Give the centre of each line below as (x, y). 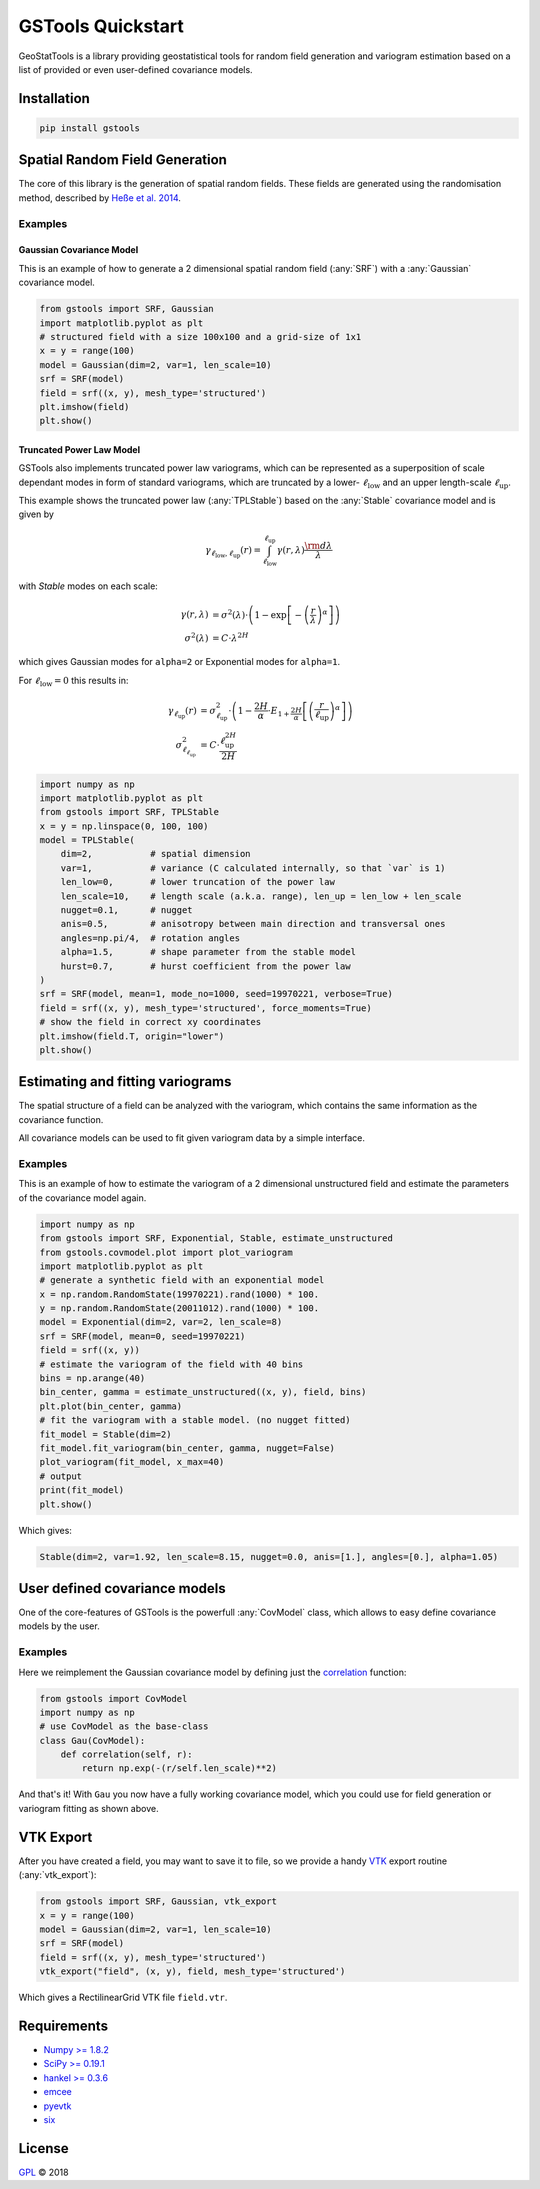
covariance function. (61, 1119)
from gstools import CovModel (113, 1698)
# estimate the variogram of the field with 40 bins (171, 1364)
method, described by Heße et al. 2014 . (100, 197)
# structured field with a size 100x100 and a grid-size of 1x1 (200, 336)
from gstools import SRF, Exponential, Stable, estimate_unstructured (216, 1238)
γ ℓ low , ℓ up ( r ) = (233, 551)
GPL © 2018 (43, 2172)
